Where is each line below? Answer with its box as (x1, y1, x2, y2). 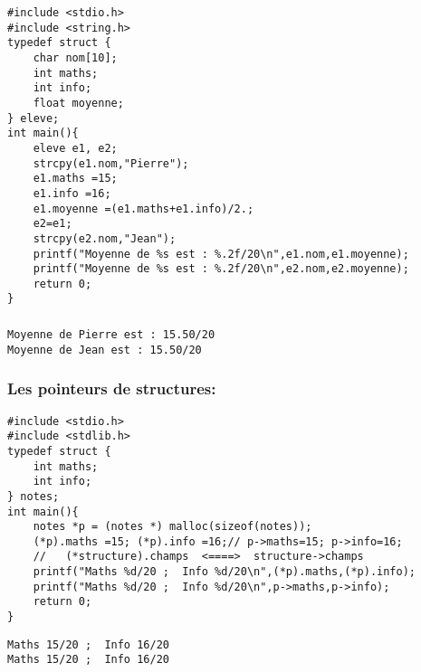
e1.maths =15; (33, 172, 118, 185)
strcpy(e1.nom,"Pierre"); (33, 156, 189, 170)
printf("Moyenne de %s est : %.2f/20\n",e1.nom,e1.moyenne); (33, 247, 409, 260)
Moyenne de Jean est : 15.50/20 (7, 343, 202, 356)
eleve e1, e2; (33, 141, 118, 155)
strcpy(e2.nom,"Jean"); (33, 232, 177, 245)
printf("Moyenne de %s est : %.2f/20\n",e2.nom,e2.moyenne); (33, 262, 409, 276)
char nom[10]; (33, 51, 118, 64)
